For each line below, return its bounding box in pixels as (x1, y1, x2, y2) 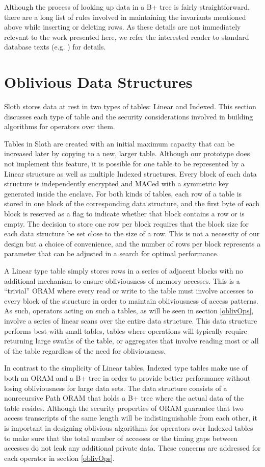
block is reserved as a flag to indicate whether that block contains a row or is (4, 208, 245, 219)
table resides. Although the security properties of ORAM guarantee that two (4, 402, 244, 413)
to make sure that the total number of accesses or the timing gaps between (4, 432, 238, 443)
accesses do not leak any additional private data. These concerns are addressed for (4, 443, 261, 453)
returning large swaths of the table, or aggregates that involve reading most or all (4, 335, 259, 346)
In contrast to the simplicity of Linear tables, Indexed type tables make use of (4, 362, 248, 373)
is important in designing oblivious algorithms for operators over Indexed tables (4, 422, 253, 433)
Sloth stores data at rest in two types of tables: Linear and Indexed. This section (4, 101, 256, 112)
